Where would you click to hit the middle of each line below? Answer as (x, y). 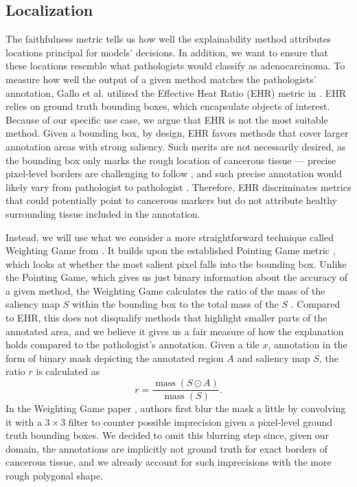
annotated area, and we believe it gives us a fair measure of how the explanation (175, 331)
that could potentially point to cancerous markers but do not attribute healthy (171, 200)
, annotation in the (308, 344)
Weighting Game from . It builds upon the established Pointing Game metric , (171, 250)
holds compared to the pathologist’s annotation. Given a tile (133, 344)
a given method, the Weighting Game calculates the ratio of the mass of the (165, 290)
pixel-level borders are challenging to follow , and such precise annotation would (174, 173)
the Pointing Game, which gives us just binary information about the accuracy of (177, 277)
